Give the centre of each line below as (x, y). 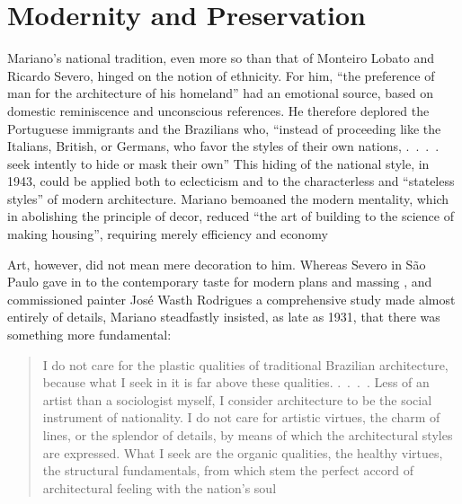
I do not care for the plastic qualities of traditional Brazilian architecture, (245, 364)
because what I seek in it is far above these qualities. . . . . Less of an (236, 382)
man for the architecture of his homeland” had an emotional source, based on (221, 93)
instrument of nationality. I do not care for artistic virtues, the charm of (241, 417)
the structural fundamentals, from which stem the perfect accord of (228, 470)
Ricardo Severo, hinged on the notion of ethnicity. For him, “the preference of (221, 75)
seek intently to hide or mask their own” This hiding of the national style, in (218, 163)
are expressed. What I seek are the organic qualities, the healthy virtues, (243, 452)
